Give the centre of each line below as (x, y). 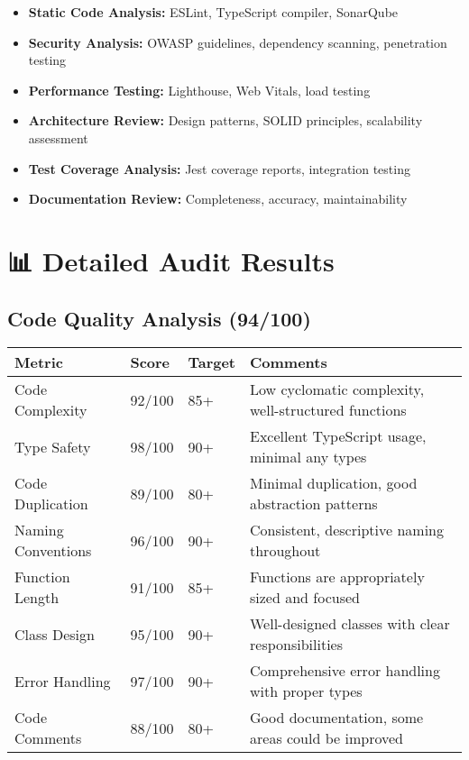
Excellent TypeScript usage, (338, 436)
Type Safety (53, 446)
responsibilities (296, 645)
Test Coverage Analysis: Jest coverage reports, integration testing (219, 168)
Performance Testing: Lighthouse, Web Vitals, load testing (199, 90)
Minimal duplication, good (334, 483)
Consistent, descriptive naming (347, 530)
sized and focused (305, 598)
